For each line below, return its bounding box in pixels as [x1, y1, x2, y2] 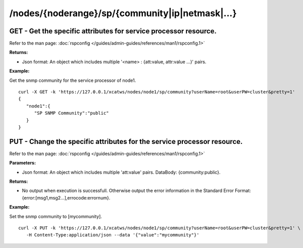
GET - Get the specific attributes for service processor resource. [9, 27, 217, 35]
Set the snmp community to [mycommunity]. [9, 213, 102, 219]
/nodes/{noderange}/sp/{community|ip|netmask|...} [9, 8, 237, 19]
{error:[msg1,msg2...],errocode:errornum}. [22, 194, 111, 201]
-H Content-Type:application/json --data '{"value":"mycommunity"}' [26, 232, 199, 238]
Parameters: [9, 160, 36, 166]
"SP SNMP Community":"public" [34, 110, 109, 116]
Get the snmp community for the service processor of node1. [9, 77, 136, 83]
